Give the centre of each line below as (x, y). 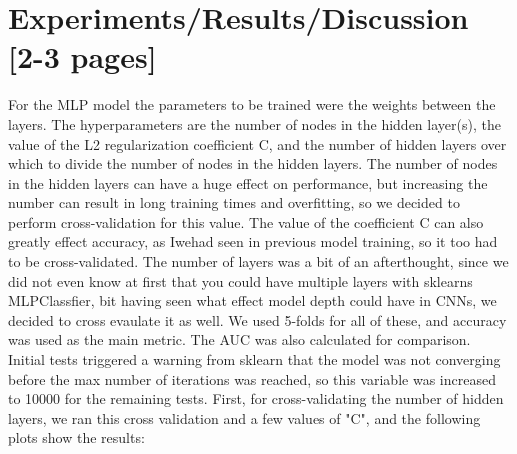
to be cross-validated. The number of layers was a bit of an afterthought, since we (258, 261)
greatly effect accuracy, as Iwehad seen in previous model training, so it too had (253, 241)
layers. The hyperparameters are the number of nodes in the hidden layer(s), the (254, 123)
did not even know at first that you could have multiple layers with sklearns (240, 280)
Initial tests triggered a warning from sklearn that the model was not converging (254, 359)
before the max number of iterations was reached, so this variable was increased (252, 378)
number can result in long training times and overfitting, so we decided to (234, 202)
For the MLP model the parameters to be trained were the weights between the (252, 104)
